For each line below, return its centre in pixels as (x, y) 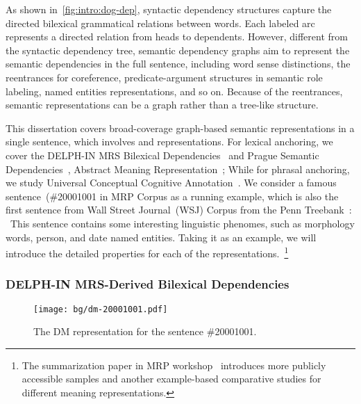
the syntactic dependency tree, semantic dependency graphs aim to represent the (178, 50)
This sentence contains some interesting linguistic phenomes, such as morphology (182, 223)
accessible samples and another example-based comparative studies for (171, 379)
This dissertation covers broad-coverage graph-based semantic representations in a (180, 128)
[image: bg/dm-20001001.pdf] (101, 309)
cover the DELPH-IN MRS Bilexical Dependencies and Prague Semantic (162, 155)
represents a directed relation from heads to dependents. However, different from (177, 37)
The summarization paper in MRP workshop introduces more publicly (174, 365)
